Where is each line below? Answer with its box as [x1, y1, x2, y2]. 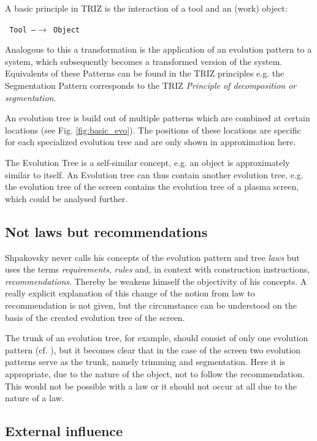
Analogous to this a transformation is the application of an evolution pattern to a [5, 43, 312, 56]
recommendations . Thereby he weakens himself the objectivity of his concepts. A [5, 274, 307, 287]
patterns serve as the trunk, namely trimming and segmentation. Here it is [5, 355, 286, 368]
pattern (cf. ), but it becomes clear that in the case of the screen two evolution [5, 343, 301, 356]
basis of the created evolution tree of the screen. [5, 311, 185, 323]
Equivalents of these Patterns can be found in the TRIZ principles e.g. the [5, 67, 285, 80]
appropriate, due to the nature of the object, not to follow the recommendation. [5, 367, 305, 380]
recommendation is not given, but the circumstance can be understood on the [5, 298, 297, 311]
